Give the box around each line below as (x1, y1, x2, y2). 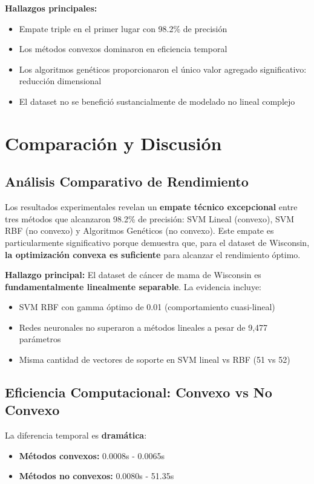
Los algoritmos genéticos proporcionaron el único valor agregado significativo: (19, 62, 307, 75)
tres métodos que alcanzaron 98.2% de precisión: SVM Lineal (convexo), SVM (5, 212, 295, 225)
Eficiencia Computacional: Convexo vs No (5, 383, 272, 402)
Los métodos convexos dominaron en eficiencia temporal (19, 42, 227, 55)
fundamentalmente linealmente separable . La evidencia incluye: (5, 280, 261, 293)
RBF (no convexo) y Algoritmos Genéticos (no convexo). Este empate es (5, 224, 274, 237)
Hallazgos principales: (5, 2, 97, 14)
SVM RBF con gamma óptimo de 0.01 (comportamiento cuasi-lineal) (19, 300, 275, 313)
